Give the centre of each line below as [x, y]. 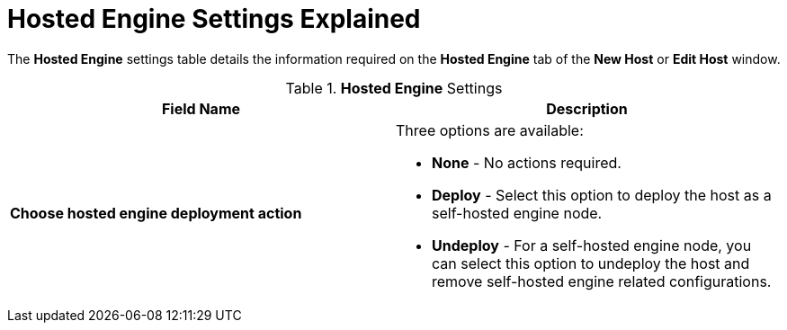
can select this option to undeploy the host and [591, 263]
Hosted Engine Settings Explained [214, 19]
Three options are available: [490, 130]
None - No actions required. [527, 162]
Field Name [201, 108]
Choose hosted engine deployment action [156, 213]
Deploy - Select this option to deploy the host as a [602, 195]
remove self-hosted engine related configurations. [602, 281]
